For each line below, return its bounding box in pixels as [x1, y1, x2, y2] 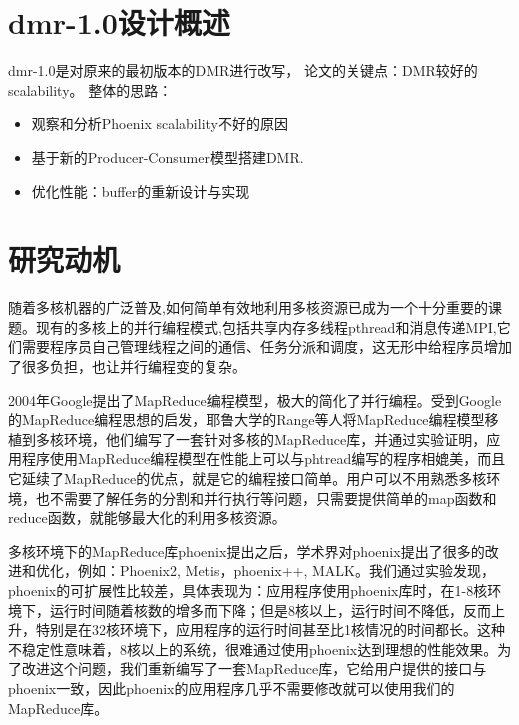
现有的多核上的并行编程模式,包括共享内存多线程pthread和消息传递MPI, [35, 316, 497, 337]
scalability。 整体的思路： [8, 79, 173, 100]
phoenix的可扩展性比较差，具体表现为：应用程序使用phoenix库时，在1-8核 [8, 579, 488, 600]
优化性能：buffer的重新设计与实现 [31, 180, 250, 201]
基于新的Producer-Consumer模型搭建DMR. [31, 146, 304, 167]
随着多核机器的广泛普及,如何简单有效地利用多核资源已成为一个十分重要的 [8, 297, 488, 318]
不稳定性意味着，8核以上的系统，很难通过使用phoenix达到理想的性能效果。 [8, 638, 498, 659]
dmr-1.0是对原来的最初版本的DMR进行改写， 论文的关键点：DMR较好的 [8, 60, 478, 81]
